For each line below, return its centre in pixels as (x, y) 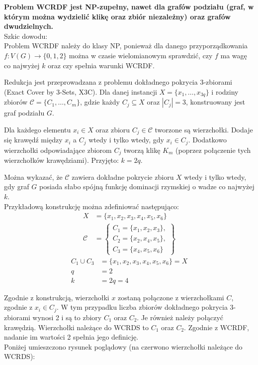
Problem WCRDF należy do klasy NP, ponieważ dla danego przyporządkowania (126, 46)
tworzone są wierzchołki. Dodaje (204, 129)
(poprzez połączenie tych (213, 150)
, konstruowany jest (215, 102)
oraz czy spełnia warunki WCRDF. (101, 65)
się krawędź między (33, 140)
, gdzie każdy (100, 102)
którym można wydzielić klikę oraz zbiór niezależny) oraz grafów (117, 16)
